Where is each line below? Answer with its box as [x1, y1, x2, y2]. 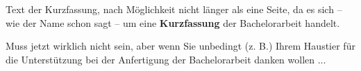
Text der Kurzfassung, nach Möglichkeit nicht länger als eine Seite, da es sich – [6, 2, 342, 16]
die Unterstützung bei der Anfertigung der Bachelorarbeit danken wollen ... [6, 52, 326, 66]
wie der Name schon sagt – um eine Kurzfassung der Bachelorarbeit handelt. [6, 15, 340, 30]
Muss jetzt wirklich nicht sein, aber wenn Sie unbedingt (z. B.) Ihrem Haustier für [6, 39, 355, 53]
